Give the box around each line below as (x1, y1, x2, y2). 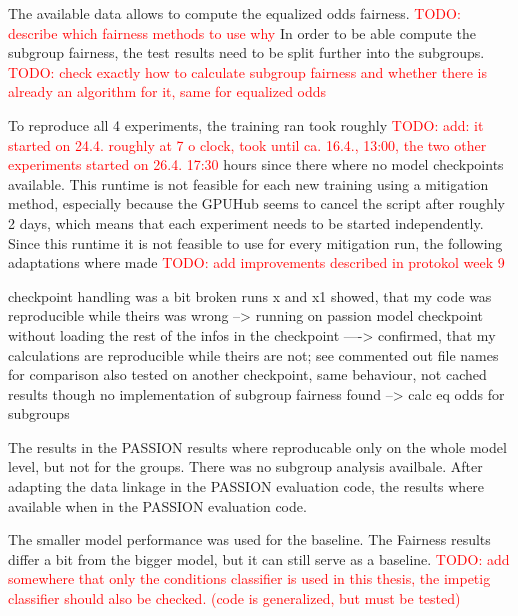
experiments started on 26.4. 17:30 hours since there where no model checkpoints (8, 154, 504, 175)
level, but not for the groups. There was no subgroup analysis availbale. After (8, 456, 483, 477)
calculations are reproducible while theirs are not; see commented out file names (8, 344, 499, 365)
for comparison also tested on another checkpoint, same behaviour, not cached (8, 364, 487, 385)
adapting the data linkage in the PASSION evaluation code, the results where (8, 476, 485, 497)
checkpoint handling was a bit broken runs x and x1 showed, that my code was (8, 285, 492, 306)
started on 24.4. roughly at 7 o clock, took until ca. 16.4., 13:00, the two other (8, 134, 487, 155)
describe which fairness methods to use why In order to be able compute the (8, 22, 476, 43)
